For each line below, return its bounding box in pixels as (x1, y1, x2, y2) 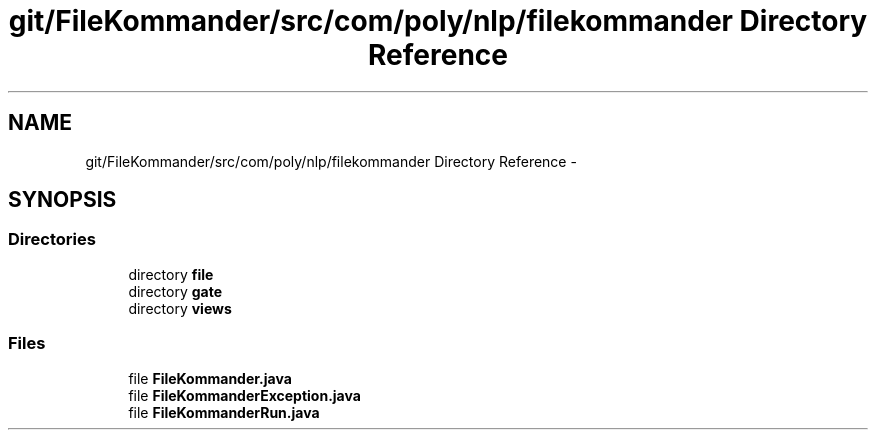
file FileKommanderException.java (128, 386, 361, 404)
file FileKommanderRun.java (128, 403, 320, 421)
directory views (128, 299, 232, 317)
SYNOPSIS (8, 187, 117, 213)
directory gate (128, 282, 222, 300)
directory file (128, 265, 214, 283)
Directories (8, 229, 96, 250)
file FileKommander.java (128, 369, 292, 387)
